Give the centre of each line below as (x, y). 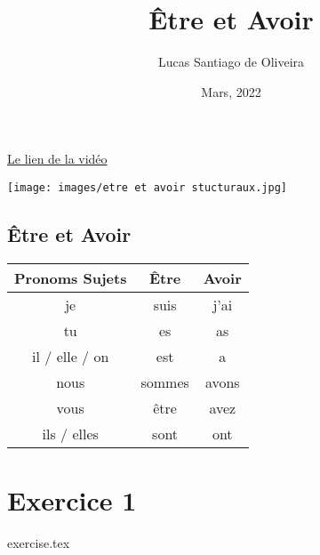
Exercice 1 (72, 499)
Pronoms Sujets (71, 277)
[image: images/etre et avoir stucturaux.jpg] (147, 187)
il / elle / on (71, 356)
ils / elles (70, 433)
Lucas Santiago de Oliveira (231, 62)
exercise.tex (39, 542)
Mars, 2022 (231, 91)
